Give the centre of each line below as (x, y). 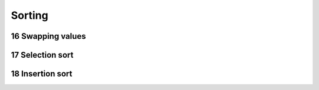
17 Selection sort (42, 55)
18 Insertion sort (42, 74)
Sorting (30, 15)
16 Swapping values (48, 36)
